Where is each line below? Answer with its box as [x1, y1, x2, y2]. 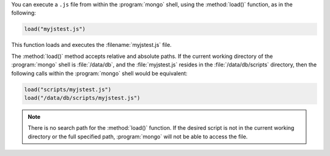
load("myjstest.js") [24, 26, 86, 33]
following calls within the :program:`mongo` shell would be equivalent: [11, 69, 188, 77]
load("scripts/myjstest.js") [24, 86, 112, 93]
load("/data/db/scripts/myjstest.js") [24, 94, 141, 101]
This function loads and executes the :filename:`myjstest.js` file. [11, 41, 172, 49]
